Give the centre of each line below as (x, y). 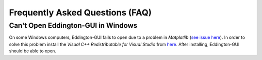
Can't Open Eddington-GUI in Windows (73, 25)
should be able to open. (33, 51)
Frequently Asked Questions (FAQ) (80, 12)
